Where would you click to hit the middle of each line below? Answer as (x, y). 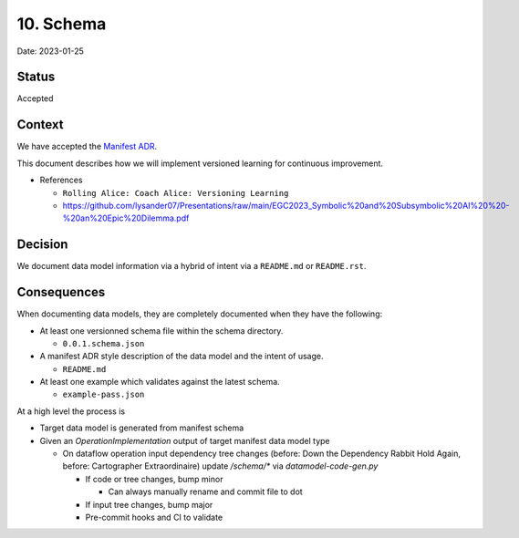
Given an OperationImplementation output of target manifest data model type (185, 440)
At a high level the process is (71, 411)
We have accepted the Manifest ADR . (87, 147)
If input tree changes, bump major (149, 504)
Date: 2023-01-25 (50, 51)
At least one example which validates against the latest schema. (160, 382)
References (61, 180)
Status (36, 77)
